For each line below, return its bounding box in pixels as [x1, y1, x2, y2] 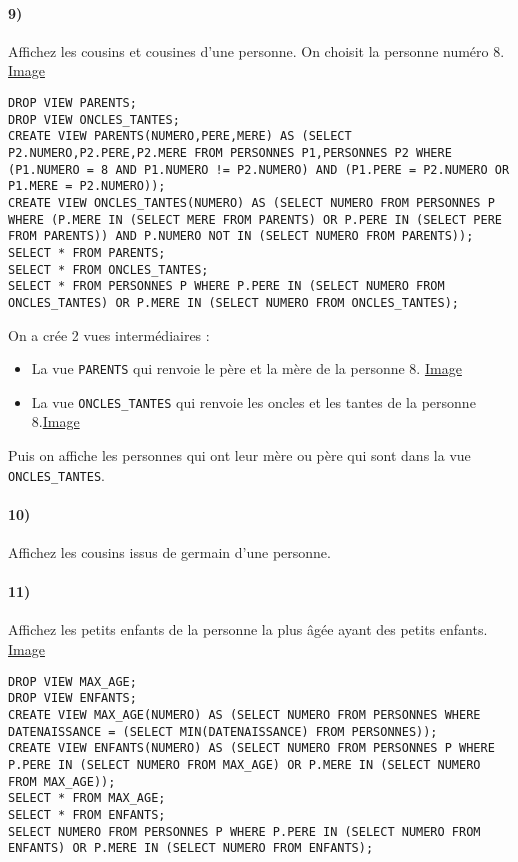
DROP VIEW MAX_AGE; [8, 674, 137, 689]
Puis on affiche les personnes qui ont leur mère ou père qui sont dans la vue [8, 445, 471, 466]
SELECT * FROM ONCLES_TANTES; [8, 262, 209, 277]
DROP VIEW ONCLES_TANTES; [8, 112, 180, 127]
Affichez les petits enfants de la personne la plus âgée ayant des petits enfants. [8, 619, 488, 640]
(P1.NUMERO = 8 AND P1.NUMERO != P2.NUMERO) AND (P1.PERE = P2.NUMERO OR [8, 162, 510, 177]
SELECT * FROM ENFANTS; [8, 807, 166, 822]
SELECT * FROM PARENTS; [8, 245, 166, 260]
